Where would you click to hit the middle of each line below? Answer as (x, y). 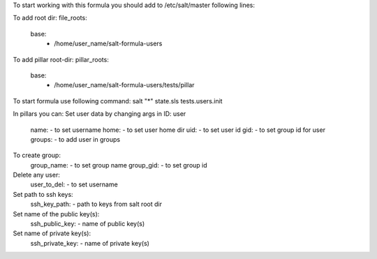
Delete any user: (37, 175)
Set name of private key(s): (52, 233)
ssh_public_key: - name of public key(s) (88, 224)
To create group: (37, 155)
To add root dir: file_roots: (50, 18)
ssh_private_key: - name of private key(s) (90, 243)
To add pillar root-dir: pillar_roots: (61, 59)
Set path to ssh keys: (43, 194)
